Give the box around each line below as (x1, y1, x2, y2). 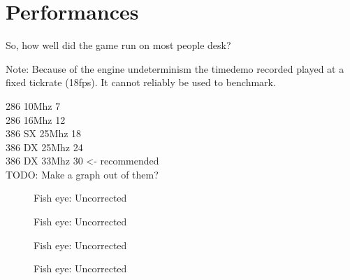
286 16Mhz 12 (6, 112, 66, 127)
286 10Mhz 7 (6, 98, 61, 113)
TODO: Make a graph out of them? (6, 167, 159, 181)
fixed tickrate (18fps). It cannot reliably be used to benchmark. (6, 75, 276, 90)
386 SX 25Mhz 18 (6, 126, 82, 141)
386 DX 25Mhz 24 (6, 139, 83, 154)
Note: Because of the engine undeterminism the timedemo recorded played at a (6, 61, 344, 76)
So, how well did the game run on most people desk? (6, 38, 231, 52)
